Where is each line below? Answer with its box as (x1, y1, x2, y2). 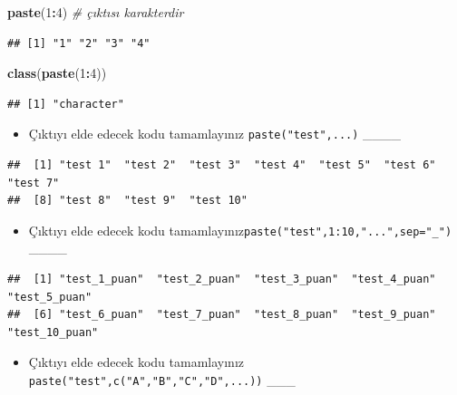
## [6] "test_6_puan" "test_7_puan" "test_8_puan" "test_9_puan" (7, 308, 436, 322)
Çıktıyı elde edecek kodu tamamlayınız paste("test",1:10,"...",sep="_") (28, 220, 452, 239)
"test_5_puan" (7, 290, 92, 303)
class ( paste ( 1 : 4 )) (7, 63, 107, 82)
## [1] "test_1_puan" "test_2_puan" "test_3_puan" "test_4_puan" (7, 273, 436, 286)
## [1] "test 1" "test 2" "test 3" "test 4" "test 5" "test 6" (7, 159, 436, 172)
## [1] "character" (7, 97, 124, 111)
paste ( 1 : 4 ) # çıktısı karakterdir (7, 3, 184, 21)
